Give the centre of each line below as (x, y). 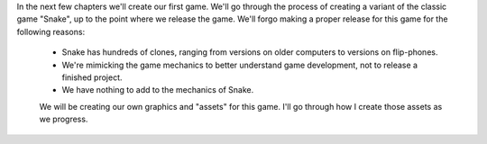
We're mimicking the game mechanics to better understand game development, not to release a (240, 65)
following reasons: (51, 31)
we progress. (64, 119)
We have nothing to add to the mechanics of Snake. (158, 90)
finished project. (92, 77)
